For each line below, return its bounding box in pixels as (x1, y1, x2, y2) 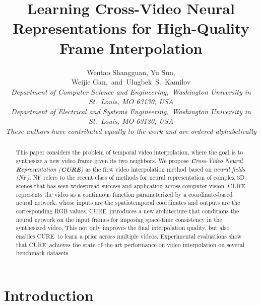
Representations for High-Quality (13, 18, 249, 38)
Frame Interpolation (59, 37, 203, 58)
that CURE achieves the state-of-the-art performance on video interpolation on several (16, 240, 244, 249)
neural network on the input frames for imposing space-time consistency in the (16, 215, 222, 223)
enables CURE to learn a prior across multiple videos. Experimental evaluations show (16, 232, 242, 241)
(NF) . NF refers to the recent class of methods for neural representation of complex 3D (16, 173, 245, 182)
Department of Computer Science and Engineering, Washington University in (11, 86, 251, 97)
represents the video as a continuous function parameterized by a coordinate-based (16, 190, 233, 198)
